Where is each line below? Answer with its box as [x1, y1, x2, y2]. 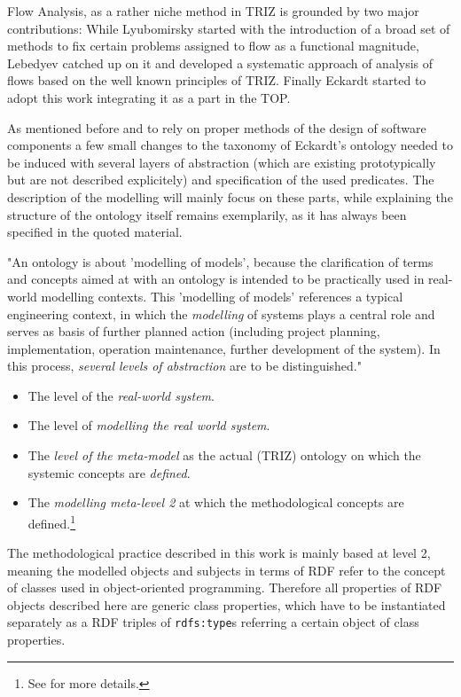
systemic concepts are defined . [27, 463, 191, 482]
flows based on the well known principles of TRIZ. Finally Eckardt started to [7, 71, 426, 90]
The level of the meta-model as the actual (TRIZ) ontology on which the [27, 446, 421, 465]
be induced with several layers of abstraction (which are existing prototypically [7, 153, 436, 171]
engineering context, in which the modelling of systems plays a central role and [7, 304, 435, 323]
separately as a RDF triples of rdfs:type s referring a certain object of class [7, 613, 419, 631]
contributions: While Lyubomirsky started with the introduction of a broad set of [7, 19, 450, 37]
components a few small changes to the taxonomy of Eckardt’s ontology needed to [7, 136, 453, 154]
